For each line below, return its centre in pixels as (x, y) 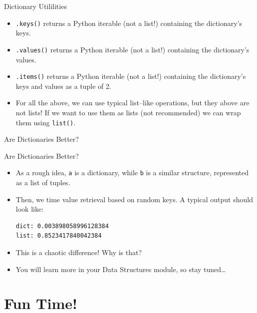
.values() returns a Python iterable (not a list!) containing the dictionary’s (132, 49)
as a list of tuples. (43, 182)
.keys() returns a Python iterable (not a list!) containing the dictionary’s (129, 23)
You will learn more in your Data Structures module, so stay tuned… (121, 269)
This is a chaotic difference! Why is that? (79, 252)
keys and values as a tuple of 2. (63, 86)
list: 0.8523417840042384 (59, 236)
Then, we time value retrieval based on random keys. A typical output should (134, 199)
